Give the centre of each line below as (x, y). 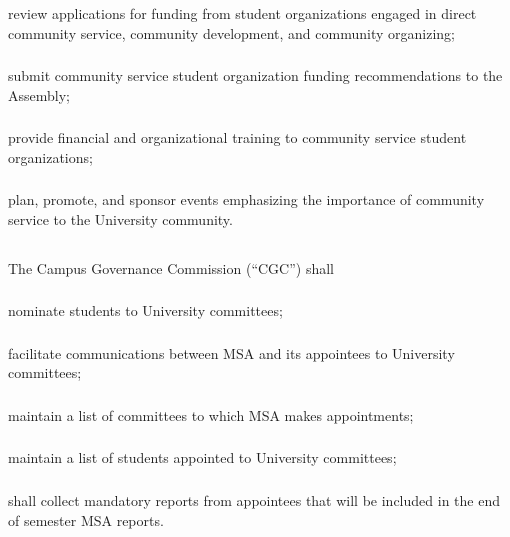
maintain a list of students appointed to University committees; (202, 457)
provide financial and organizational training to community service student (237, 137)
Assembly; (39, 94)
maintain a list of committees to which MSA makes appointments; (211, 414)
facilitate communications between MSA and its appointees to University (231, 352)
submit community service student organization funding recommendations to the (255, 75)
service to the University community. (120, 218)
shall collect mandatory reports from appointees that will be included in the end (254, 500)
